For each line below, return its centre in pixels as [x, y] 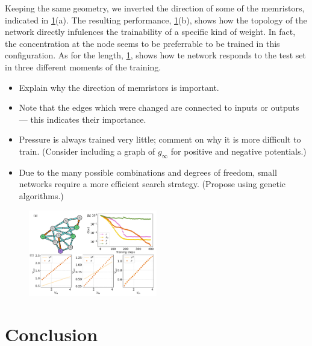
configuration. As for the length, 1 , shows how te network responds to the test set [156, 55]
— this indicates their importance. [83, 119]
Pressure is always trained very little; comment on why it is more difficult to [160, 139]
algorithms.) [41, 195]
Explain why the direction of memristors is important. [119, 87]
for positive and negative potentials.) [239, 151]
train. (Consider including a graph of [87, 151]
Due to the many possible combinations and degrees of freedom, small [148, 172]
